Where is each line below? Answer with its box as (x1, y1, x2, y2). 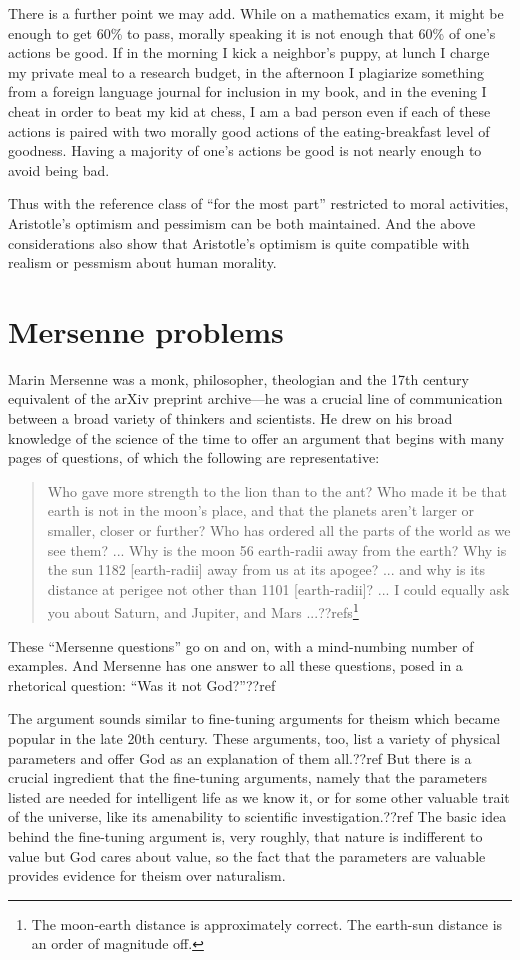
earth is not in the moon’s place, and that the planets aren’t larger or (47, 500, 475, 521)
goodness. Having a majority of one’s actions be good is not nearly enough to (8, 140, 482, 161)
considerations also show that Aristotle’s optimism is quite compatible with (8, 232, 470, 253)
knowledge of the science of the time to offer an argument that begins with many (8, 427, 505, 448)
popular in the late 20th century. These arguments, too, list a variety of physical (8, 728, 501, 748)
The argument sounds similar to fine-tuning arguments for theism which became (8, 708, 500, 729)
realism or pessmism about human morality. (8, 252, 277, 273)
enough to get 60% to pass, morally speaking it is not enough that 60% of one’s (8, 22, 496, 43)
